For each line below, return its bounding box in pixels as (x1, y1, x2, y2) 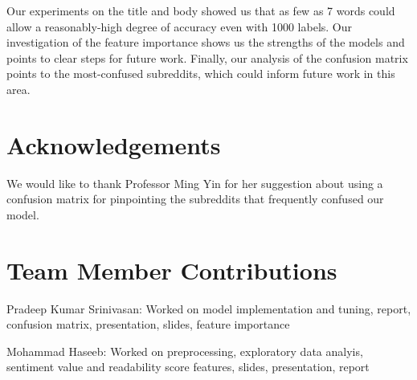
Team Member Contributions (6, 253, 337, 286)
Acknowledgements (6, 128, 221, 161)
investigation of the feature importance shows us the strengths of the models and (6, 34, 405, 51)
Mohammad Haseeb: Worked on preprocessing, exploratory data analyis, (6, 342, 363, 359)
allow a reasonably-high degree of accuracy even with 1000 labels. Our (6, 18, 353, 35)
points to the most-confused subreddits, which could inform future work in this (6, 65, 395, 82)
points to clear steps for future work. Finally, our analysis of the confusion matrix (6, 49, 408, 66)
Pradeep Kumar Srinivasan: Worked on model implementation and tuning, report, (6, 300, 411, 317)
